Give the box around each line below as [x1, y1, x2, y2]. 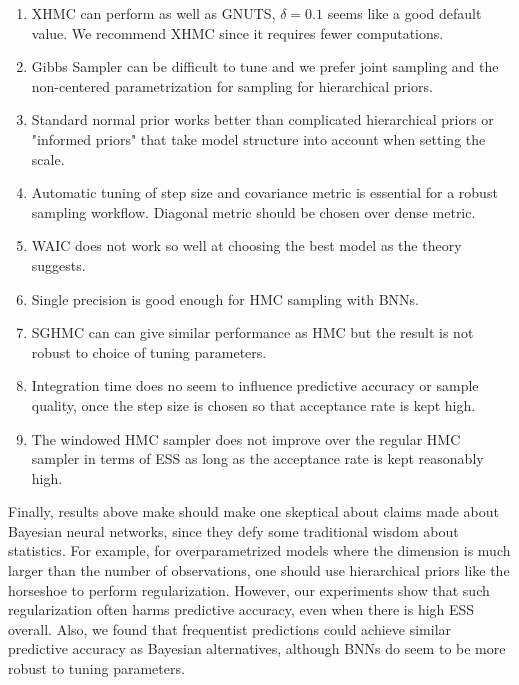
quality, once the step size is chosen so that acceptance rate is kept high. [31, 394, 476, 415]
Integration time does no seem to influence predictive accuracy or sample [31, 375, 479, 396]
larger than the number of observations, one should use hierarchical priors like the [8, 560, 510, 581]
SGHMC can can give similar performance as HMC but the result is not [31, 322, 474, 343]
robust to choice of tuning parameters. [31, 341, 267, 362]
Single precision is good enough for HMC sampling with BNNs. [31, 288, 419, 309]
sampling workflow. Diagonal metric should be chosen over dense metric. [31, 201, 476, 222]
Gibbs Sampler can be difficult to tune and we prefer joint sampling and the [31, 56, 499, 77]
